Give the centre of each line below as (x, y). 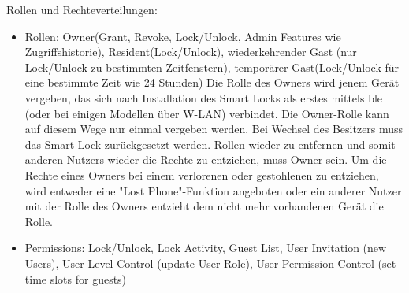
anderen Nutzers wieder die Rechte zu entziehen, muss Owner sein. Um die (206, 159)
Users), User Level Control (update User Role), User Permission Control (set (210, 263)
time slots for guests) (76, 278)
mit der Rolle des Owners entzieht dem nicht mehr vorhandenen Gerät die (204, 206)
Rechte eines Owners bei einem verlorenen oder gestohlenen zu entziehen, (202, 174)
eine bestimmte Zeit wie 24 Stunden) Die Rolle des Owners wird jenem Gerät (212, 82)
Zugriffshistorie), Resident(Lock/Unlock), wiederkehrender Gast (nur (191, 52)
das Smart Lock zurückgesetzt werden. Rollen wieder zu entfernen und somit (210, 144)
